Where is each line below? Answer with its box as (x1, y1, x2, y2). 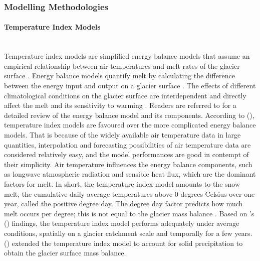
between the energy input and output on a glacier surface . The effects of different (4, 80, 256, 91)
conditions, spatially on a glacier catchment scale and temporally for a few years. (4, 227, 252, 238)
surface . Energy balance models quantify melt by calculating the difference (4, 70, 235, 81)
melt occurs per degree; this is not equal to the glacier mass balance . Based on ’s (4, 208, 254, 218)
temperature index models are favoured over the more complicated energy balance (4, 119, 256, 130)
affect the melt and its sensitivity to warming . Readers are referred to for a (4, 100, 236, 110)
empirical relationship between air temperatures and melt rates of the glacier (4, 60, 240, 71)
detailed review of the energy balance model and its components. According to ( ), (4, 109, 254, 120)
